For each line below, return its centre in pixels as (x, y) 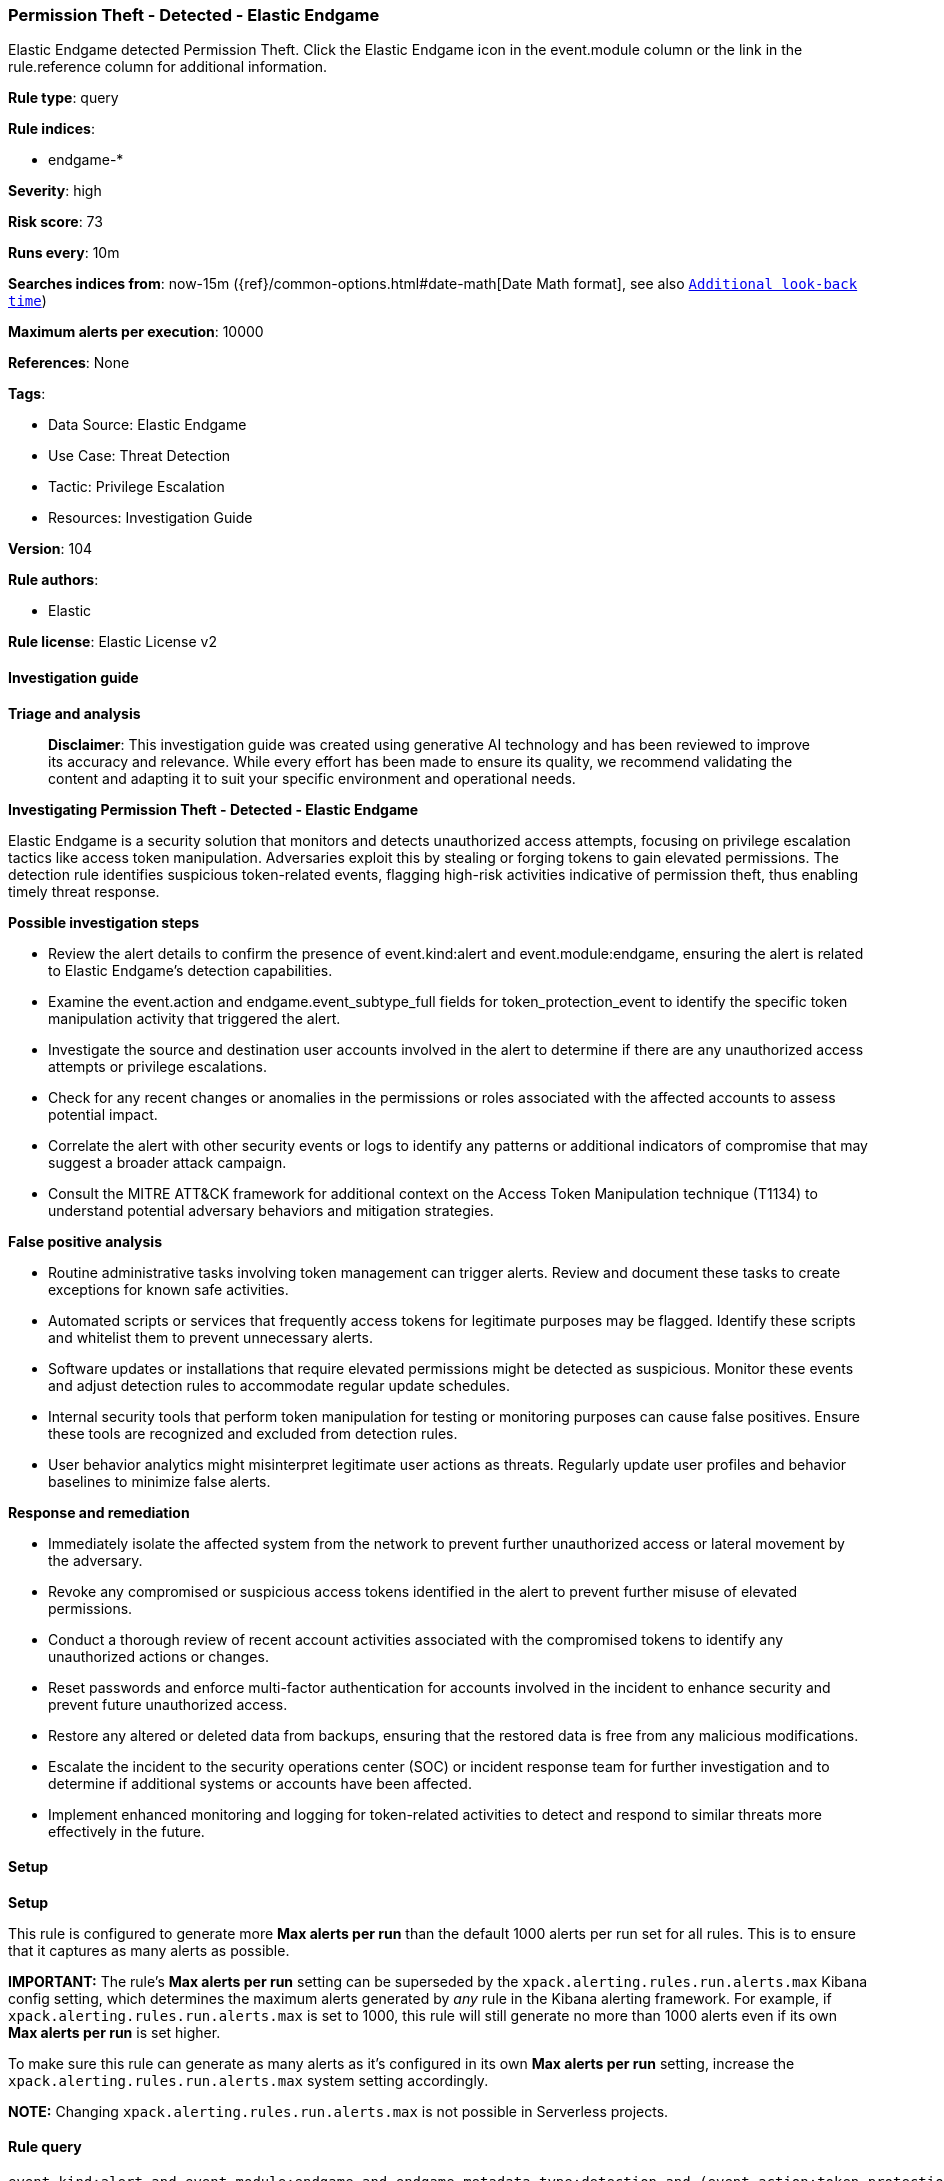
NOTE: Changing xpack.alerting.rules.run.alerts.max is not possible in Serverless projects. (338, 2111)
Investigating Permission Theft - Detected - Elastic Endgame (213, 809)
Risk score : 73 (55, 222)
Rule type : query (63, 98)
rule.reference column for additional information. (168, 67)
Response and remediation (99, 1512)
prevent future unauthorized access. (168, 1704)
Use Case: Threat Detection (139, 456)
